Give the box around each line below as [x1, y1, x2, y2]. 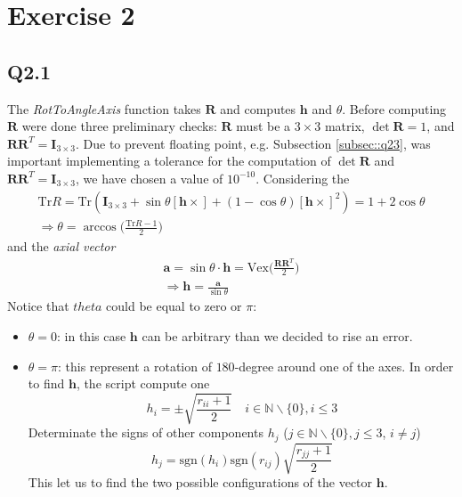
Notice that [7, 297, 69, 315]
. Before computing [342, 99, 447, 118]
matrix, [324, 117, 365, 135]
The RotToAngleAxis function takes [7, 99, 201, 118]
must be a [236, 117, 291, 135]
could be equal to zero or [106, 297, 242, 315]
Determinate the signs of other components [28, 423, 263, 442]
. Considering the [255, 168, 350, 187]
